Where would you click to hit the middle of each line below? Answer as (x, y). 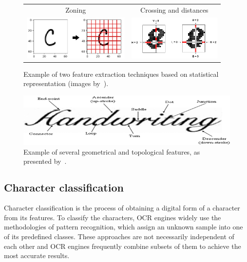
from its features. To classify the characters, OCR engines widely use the (113, 217)
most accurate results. (37, 255)
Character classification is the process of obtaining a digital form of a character (122, 208)
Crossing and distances (174, 9)
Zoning (76, 9)
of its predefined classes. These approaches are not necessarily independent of (119, 236)
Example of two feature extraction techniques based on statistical (121, 74)
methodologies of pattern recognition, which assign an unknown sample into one (123, 227)
